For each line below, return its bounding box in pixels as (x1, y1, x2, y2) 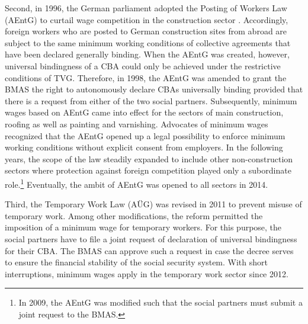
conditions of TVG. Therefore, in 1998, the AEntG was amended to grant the (5, 71, 287, 84)
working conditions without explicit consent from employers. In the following (5, 141, 283, 153)
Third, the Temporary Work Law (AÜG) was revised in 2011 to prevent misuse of (5, 198, 302, 210)
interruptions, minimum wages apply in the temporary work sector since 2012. (5, 267, 288, 280)
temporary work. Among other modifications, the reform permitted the (5, 209, 263, 222)
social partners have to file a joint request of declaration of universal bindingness (5, 232, 297, 245)
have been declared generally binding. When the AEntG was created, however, (5, 48, 290, 60)
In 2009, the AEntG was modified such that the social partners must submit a (18, 296, 303, 309)
